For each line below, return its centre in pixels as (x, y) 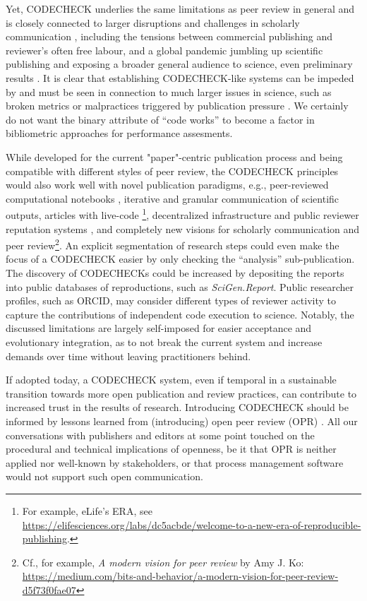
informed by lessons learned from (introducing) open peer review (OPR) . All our (182, 421)
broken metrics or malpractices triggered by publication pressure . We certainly (177, 106)
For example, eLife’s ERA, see (87, 510)
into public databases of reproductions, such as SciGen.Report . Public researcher (180, 286)
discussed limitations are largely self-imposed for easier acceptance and (159, 328)
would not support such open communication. (104, 476)
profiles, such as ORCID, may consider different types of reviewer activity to (171, 300)
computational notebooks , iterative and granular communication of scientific (173, 198)
